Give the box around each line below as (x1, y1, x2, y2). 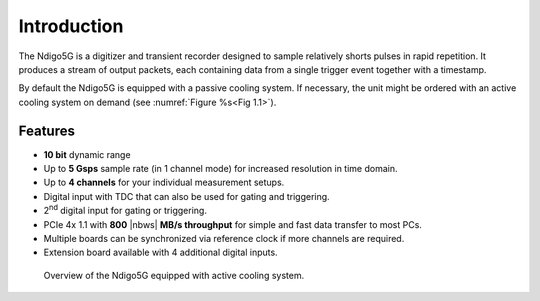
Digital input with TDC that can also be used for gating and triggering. (43, 190, 330, 202)
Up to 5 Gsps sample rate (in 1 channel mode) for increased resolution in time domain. (43, 163, 398, 175)
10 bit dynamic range (43, 148, 131, 160)
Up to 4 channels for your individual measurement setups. (43, 176, 285, 189)
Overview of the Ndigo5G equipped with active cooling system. (43, 269, 305, 281)
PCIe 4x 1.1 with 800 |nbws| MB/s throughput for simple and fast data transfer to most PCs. (43, 218, 422, 230)
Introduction (18, 15, 124, 37)
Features (18, 122, 75, 139)
